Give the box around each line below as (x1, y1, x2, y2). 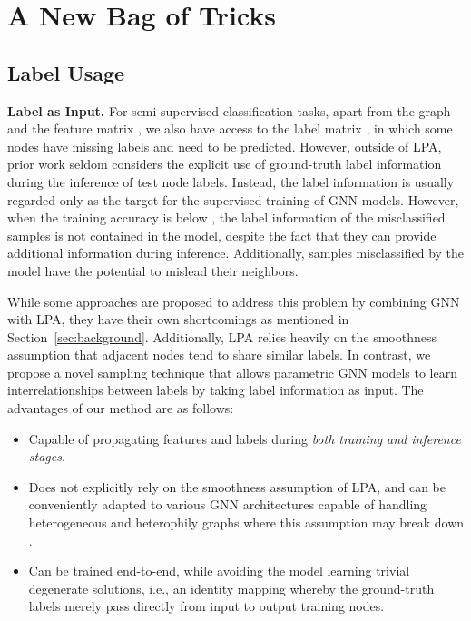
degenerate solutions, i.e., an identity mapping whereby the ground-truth (28, 578, 435, 597)
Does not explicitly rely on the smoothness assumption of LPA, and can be (28, 477, 446, 496)
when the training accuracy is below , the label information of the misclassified (7, 208, 446, 227)
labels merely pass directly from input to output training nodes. (28, 596, 385, 616)
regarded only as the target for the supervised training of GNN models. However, (7, 190, 459, 209)
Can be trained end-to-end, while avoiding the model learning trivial (28, 561, 410, 580)
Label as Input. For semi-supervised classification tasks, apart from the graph (7, 101, 451, 120)
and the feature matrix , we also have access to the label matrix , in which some (7, 119, 453, 138)
